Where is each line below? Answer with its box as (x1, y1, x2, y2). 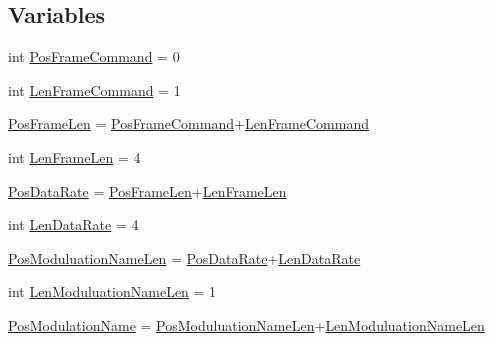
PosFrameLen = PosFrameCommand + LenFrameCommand (8, 113, 370, 134)
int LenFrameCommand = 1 (8, 79, 181, 100)
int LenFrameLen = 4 (8, 146, 141, 167)
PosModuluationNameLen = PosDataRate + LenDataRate (8, 247, 361, 268)
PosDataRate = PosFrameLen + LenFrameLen (8, 180, 287, 201)
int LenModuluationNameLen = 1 (8, 281, 217, 302)
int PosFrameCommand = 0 (8, 46, 180, 67)
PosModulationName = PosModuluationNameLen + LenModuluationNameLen (8, 314, 485, 335)
